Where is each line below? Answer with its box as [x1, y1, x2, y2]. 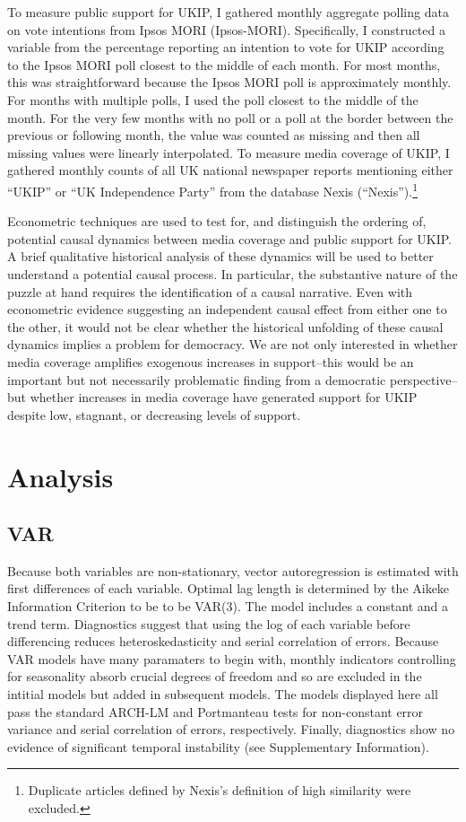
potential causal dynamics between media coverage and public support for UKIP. [7, 229, 453, 248]
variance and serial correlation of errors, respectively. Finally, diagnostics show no [7, 720, 455, 739]
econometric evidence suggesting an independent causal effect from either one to [7, 300, 447, 319]
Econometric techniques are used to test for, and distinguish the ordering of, [7, 212, 427, 231]
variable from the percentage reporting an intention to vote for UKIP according [7, 38, 444, 57]
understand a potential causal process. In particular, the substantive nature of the [7, 264, 458, 283]
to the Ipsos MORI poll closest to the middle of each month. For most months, [7, 55, 441, 74]
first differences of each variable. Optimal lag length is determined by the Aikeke [7, 579, 450, 598]
